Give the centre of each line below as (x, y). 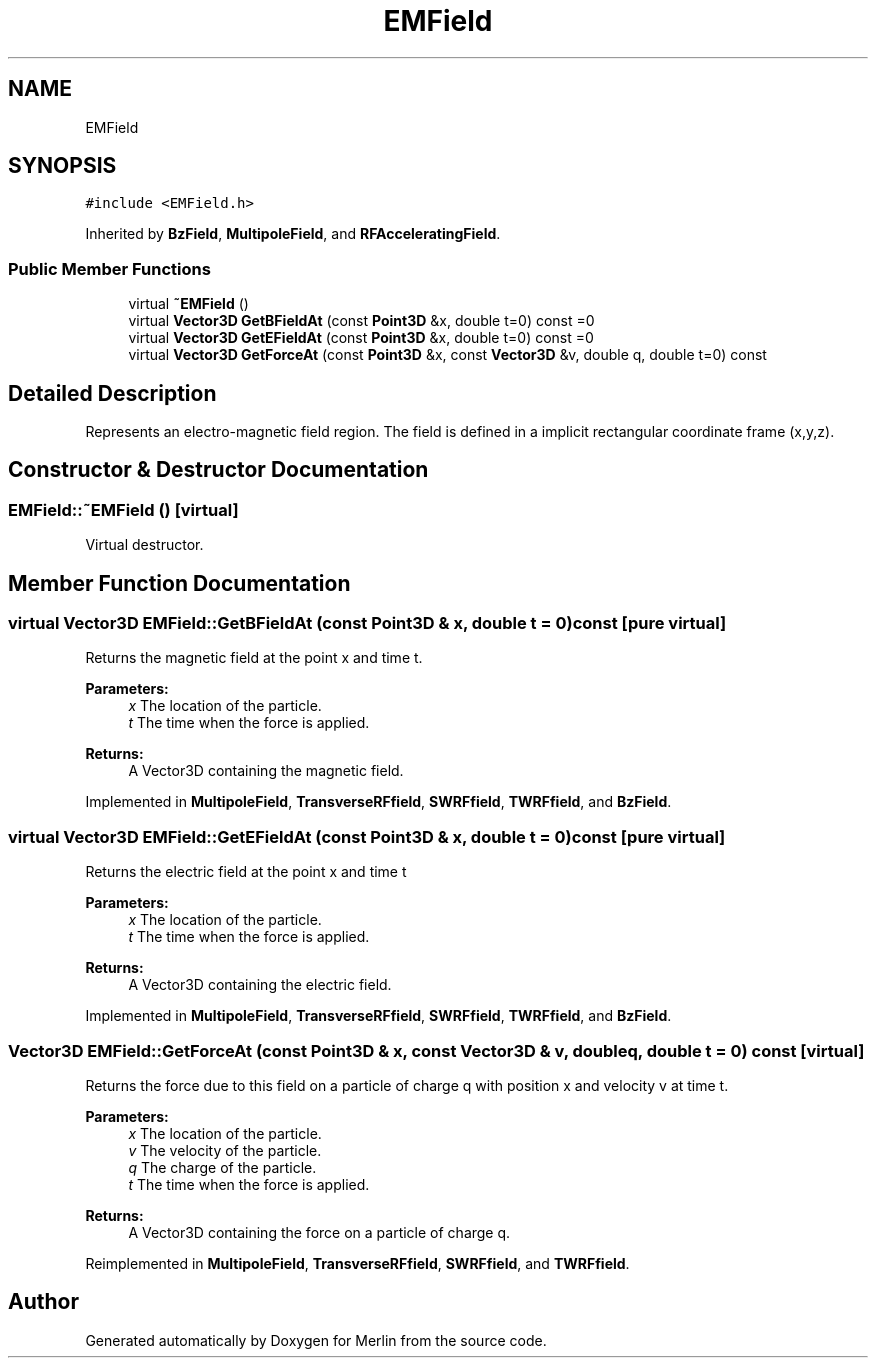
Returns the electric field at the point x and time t (246, 872)
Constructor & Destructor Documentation (218, 470)
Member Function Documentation (179, 583)
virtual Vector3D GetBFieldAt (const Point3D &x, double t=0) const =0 (361, 321)
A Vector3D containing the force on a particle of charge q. (319, 1232)
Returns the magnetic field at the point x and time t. (254, 658)
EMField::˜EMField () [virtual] (123, 509)
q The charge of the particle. (222, 1167)
